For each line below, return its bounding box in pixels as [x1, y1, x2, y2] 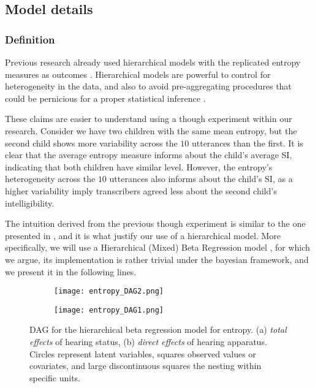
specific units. [29, 371, 80, 384]
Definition [5, 31, 55, 47]
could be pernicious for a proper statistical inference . [5, 91, 206, 104]
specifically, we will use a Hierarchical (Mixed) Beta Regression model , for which [5, 241, 310, 254]
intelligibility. [5, 196, 55, 209]
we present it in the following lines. [5, 265, 137, 278]
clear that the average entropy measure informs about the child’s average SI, [5, 148, 292, 161]
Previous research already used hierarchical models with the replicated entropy [5, 56, 301, 68]
